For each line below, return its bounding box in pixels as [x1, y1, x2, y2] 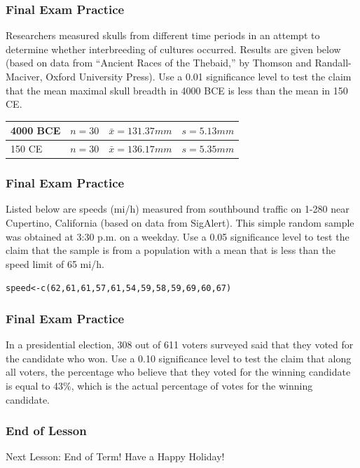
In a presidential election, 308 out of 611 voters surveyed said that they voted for [6, 337, 354, 352]
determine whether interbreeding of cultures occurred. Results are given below [6, 41, 341, 56]
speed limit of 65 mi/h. [6, 256, 104, 271]
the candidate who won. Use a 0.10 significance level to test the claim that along [6, 350, 352, 365]
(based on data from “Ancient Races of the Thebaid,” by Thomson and [6, 55, 312, 70]
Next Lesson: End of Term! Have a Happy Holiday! [6, 449, 225, 464]
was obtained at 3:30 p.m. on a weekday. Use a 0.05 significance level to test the [6, 229, 349, 243]
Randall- [314, 55, 352, 70]
